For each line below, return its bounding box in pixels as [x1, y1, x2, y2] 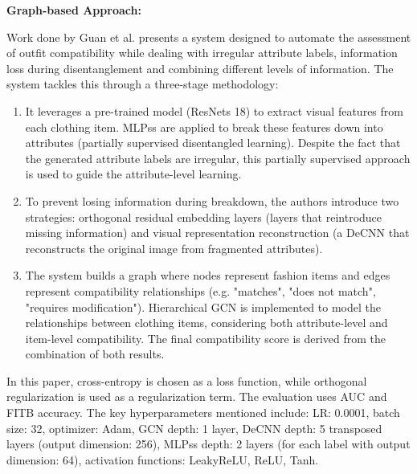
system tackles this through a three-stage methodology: [6, 76, 279, 92]
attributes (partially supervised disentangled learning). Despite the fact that [25, 134, 401, 151]
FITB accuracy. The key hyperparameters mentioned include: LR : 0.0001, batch [6, 404, 400, 421]
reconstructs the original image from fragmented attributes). [25, 239, 323, 256]
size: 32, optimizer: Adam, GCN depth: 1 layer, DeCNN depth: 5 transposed [6, 419, 382, 436]
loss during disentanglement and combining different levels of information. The [6, 59, 394, 76]
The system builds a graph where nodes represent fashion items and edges [25, 267, 390, 284]
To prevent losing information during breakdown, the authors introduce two [25, 192, 399, 209]
